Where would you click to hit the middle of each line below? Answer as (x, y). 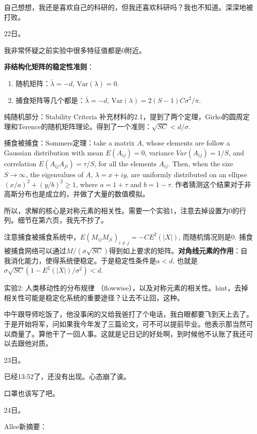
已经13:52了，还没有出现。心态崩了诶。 (67, 376)
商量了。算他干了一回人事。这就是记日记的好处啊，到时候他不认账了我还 (128, 333)
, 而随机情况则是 (205, 236)
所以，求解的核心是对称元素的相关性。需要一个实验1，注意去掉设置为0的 (122, 210)
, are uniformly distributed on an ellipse (187, 174)
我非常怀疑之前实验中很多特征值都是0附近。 (75, 50)
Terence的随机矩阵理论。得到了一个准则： (85, 126)
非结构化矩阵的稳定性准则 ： (49, 67)
